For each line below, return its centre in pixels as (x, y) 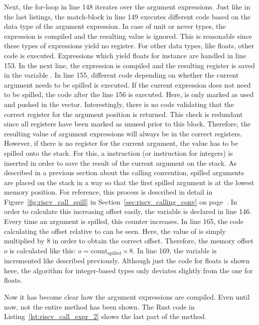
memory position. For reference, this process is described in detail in (108, 192)
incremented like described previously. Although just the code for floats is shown (127, 261)
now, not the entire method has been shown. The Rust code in (99, 306)
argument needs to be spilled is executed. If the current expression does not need (128, 84)
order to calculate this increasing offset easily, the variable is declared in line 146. (128, 211)
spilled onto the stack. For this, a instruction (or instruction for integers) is (119, 153)
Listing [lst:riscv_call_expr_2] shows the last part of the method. (105, 316)
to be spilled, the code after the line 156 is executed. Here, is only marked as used (129, 94)
